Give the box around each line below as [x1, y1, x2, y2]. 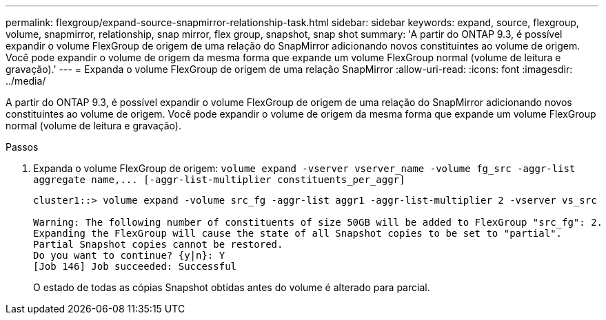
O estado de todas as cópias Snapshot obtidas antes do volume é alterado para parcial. [33, 281, 430, 293]
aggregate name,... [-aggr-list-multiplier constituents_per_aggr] [33, 174, 405, 185]
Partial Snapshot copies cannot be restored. [33, 239, 283, 250]
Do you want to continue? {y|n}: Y [33, 250, 225, 261]
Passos [6, 141, 39, 153]
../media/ [6, 75, 46, 87]
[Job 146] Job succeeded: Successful [33, 261, 237, 272]
